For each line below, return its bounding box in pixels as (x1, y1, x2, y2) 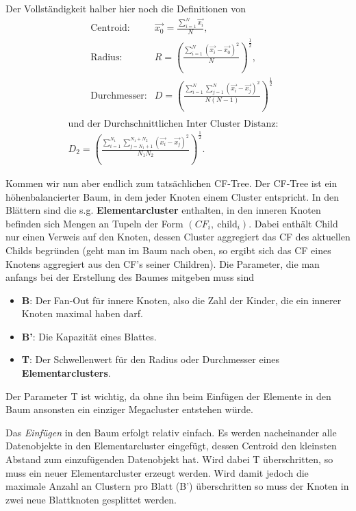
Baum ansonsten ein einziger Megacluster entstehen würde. (5, 402, 253, 416)
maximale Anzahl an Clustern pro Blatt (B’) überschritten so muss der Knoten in (5, 479, 349, 493)
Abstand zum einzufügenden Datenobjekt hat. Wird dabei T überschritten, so (5, 452, 333, 466)
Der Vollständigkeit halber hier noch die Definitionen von (5, 1, 246, 15)
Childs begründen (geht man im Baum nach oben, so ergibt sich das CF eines (5, 242, 331, 257)
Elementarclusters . (21, 366, 111, 380)
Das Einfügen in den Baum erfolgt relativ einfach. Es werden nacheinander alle (5, 425, 337, 439)
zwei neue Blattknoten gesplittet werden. (5, 492, 177, 506)
